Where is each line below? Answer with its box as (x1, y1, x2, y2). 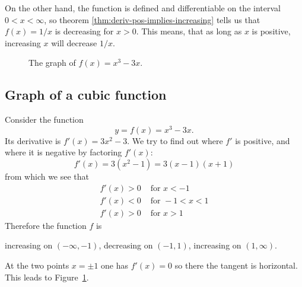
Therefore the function (5, 219, 87, 231)
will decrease (51, 36, 97, 49)
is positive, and (235, 134, 290, 146)
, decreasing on (98, 239, 153, 251)
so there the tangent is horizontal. (174, 259, 298, 271)
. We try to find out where (127, 134, 223, 146)
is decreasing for (55, 25, 114, 37)
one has (101, 259, 129, 271)
